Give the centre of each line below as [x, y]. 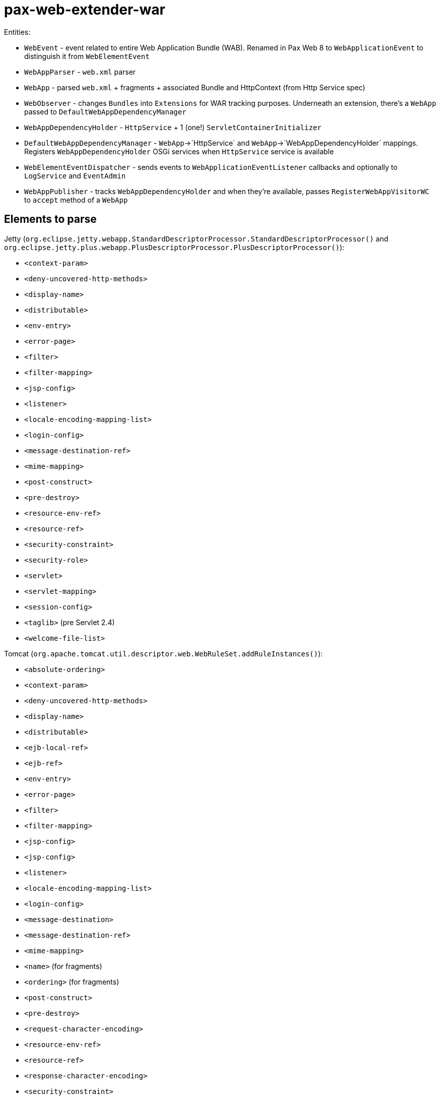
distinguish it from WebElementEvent [87, 56]
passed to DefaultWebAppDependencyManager [105, 111]
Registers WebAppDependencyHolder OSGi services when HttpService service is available [179, 151]
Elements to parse [50, 219]
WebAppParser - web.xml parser [80, 72]
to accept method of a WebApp [76, 200]
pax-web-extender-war [85, 10]
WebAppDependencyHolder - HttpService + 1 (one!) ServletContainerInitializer [173, 127]
